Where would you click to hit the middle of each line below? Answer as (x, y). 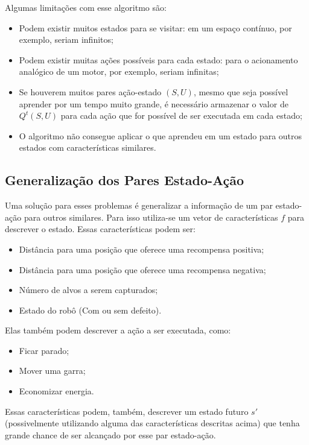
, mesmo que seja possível (241, 91)
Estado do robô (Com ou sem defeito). (90, 310)
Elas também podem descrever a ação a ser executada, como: (118, 330)
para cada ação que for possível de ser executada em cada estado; (181, 115)
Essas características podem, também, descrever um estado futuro (127, 411)
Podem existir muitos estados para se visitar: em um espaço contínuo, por (155, 27)
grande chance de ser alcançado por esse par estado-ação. (110, 434)
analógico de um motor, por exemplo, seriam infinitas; (119, 71)
